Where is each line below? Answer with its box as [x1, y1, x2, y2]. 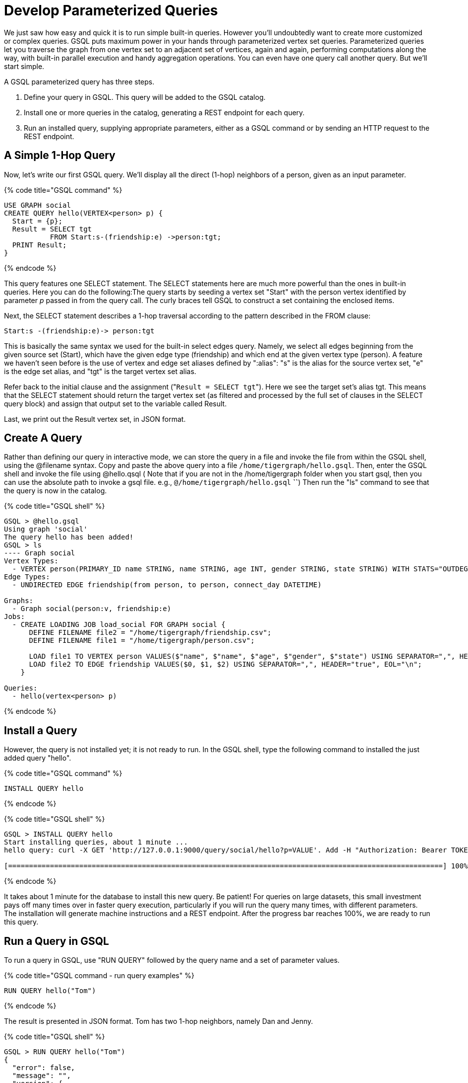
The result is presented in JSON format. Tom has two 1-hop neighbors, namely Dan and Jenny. [4, 1017, 313, 1026]
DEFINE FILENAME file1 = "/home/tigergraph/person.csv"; [29, 636, 255, 645]
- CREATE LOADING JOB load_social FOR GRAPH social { [12, 620, 226, 629]
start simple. [4, 62, 45, 71]
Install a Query [4, 724, 77, 737]
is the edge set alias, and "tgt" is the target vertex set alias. [4, 367, 196, 376]
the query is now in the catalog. [4, 486, 107, 495]
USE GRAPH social [4, 201, 71, 209]
